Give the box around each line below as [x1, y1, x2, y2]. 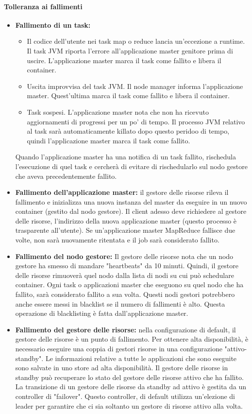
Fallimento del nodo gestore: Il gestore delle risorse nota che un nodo [15, 251, 234, 261]
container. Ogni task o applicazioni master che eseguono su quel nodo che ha [15, 279, 244, 290]
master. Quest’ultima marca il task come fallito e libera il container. [27, 90, 230, 101]
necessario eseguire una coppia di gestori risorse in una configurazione [15, 344, 222, 354]
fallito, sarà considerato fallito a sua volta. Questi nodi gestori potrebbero [15, 289, 235, 299]
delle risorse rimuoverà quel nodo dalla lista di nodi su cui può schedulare [15, 270, 234, 280]
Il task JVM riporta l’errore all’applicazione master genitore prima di [27, 45, 233, 55]
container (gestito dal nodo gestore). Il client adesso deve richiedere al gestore [15, 206, 247, 216]
